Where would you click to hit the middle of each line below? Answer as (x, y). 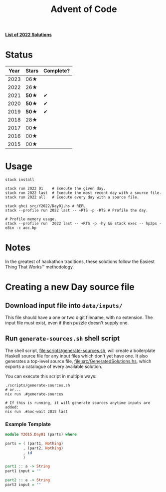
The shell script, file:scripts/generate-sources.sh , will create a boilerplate (80, 350)
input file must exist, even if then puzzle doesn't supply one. (67, 323)
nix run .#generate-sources (34, 394)
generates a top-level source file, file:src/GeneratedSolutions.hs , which (78, 361)
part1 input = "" (23, 471)
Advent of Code (84, 9)
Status (19, 55)
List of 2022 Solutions (29, 35)
